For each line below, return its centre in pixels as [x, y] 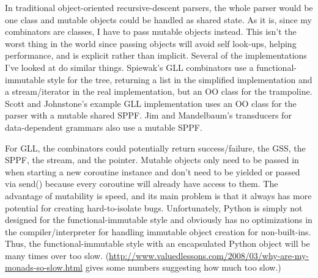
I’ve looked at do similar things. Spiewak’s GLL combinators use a [129, 67]
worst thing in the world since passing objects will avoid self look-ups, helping [151, 43]
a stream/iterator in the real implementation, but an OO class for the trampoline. [159, 91]
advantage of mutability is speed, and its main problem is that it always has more [158, 195]
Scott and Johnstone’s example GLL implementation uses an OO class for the [151, 103]
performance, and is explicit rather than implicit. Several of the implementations [156, 55]
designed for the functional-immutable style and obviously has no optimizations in [159, 220]
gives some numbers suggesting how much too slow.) [183, 267]
